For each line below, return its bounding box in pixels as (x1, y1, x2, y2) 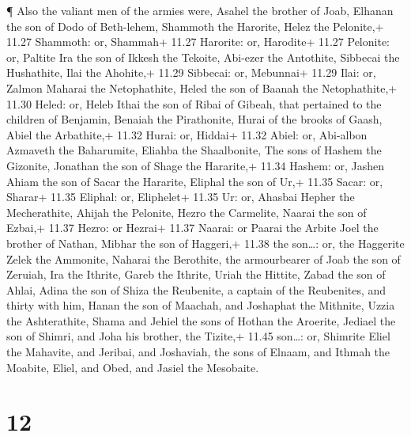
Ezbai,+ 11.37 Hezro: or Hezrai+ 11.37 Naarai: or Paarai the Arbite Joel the (6, 219, 379, 236)
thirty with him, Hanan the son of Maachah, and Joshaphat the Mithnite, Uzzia (6, 297, 395, 313)
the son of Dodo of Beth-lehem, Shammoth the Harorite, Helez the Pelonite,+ (6, 17, 384, 34)
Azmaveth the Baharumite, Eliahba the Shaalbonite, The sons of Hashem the (6, 142, 382, 158)
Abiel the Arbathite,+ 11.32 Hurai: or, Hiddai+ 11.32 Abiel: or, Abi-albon (6, 126, 368, 142)
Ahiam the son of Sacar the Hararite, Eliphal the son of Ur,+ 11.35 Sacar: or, (6, 173, 383, 189)
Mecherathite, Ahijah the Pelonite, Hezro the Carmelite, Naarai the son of (6, 203, 367, 220)
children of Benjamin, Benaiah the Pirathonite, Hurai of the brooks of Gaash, (6, 111, 383, 127)
